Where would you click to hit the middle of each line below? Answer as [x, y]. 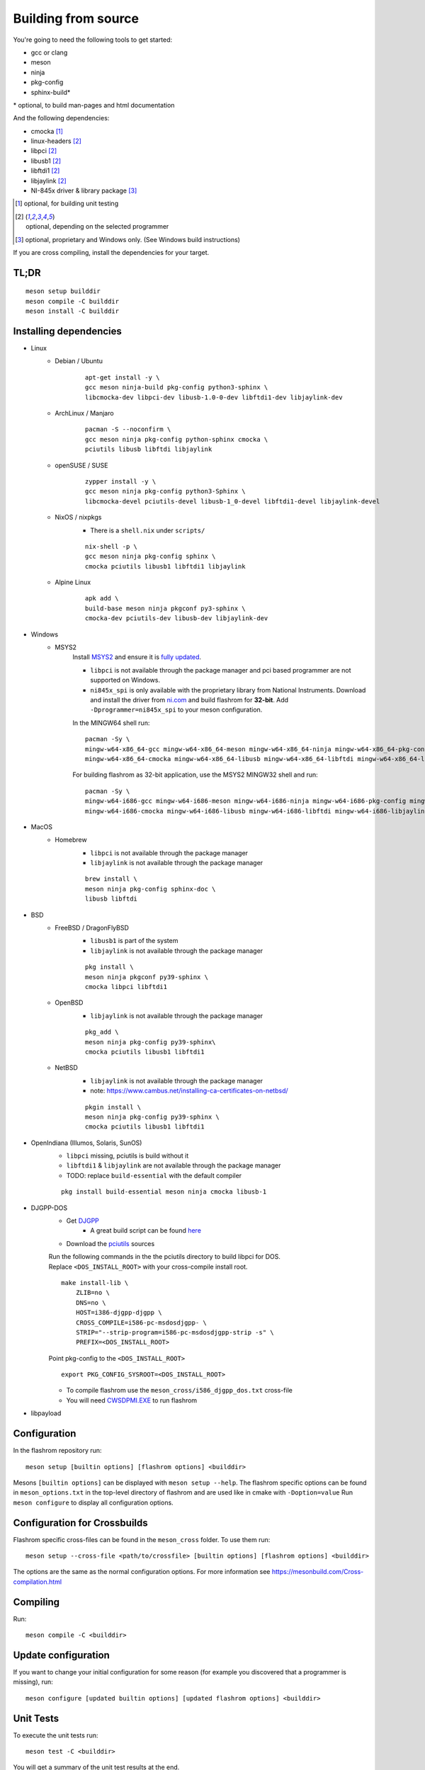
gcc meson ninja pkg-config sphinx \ [151, 556]
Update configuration [61, 1655]
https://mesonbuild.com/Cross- [318, 1572]
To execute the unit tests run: [56, 1735]
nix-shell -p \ [112, 546]
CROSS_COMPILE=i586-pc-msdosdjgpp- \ [141, 1323]
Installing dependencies [67, 331]
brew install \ [112, 879]
